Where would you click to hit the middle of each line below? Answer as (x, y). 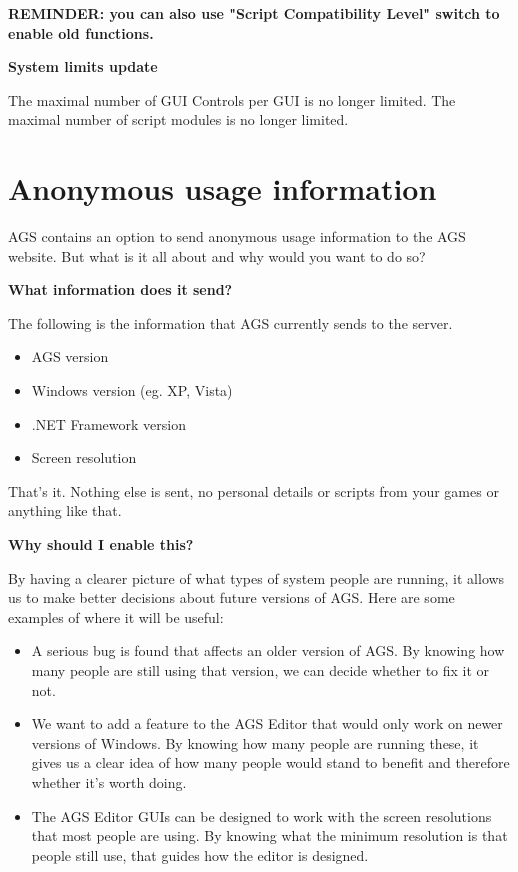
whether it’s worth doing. (109, 781)
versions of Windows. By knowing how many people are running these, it (255, 742)
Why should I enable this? (101, 544)
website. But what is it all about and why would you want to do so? (217, 255)
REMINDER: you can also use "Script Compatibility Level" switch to (254, 13)
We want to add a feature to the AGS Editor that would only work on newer (267, 723)
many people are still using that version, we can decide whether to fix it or (260, 670)
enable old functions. (81, 32)
